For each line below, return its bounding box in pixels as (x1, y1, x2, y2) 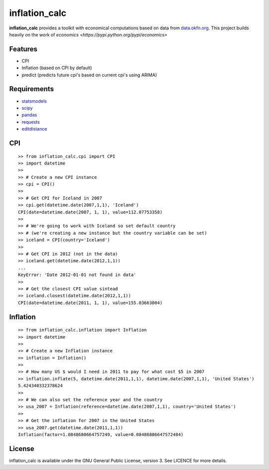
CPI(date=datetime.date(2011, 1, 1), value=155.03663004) (18, 300, 163, 306)
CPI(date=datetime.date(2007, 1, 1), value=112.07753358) (18, 209, 163, 215)
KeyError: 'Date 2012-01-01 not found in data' (18, 272, 136, 278)
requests (21, 119, 40, 125)
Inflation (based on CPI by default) (21, 65, 92, 71)
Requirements (9, 85, 54, 93)
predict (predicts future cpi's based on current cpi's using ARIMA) (21, 72, 157, 78)
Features (9, 45, 37, 53)
